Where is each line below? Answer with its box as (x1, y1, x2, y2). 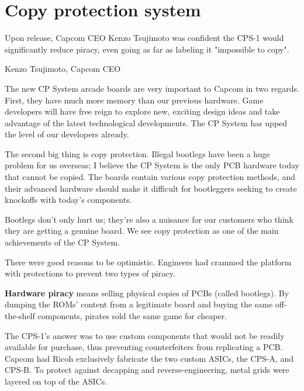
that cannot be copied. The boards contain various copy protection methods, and (5, 171, 295, 183)
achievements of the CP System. (5, 236, 120, 248)
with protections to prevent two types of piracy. (5, 267, 175, 279)
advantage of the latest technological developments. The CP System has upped (5, 116, 288, 129)
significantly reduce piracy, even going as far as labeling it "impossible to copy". (5, 43, 289, 55)
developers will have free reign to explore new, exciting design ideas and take (5, 105, 280, 117)
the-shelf (5, 310, 35, 321)
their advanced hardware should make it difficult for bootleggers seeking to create (5, 182, 297, 194)
